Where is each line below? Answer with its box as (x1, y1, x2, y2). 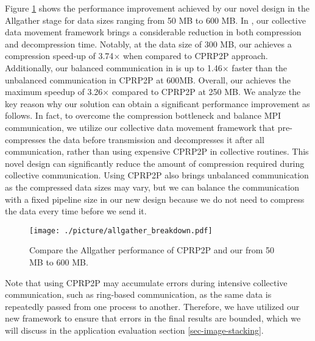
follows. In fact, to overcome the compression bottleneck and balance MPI (5, 109, 281, 122)
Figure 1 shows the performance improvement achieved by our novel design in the (5, 2, 310, 14)
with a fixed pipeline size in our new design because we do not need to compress (5, 192, 305, 205)
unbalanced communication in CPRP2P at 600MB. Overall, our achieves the (5, 73, 291, 86)
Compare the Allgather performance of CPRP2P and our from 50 (29, 244, 274, 256)
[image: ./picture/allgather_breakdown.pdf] (29, 226, 213, 235)
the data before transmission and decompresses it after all (48, 133, 264, 146)
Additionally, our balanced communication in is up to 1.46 (5, 61, 222, 74)
